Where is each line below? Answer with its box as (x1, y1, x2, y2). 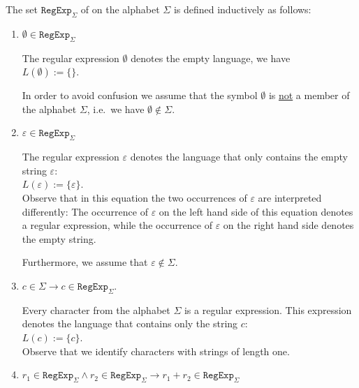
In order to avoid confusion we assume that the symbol (22, 88, 258, 103)
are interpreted (258, 190, 322, 204)
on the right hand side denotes (223, 218, 354, 232)
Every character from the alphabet (22, 302, 170, 317)
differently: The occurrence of (22, 204, 148, 218)
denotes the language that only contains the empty (130, 149, 349, 164)
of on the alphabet (80, 2, 160, 16)
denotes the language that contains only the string (22, 316, 238, 331)
